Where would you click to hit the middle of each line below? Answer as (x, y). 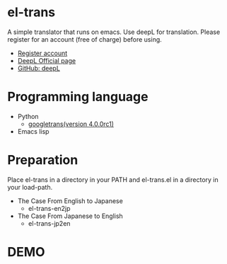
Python (28, 116)
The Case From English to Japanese (70, 201)
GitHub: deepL (39, 68)
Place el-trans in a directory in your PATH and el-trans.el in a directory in (113, 179)
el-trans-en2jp (49, 208)
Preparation (43, 160)
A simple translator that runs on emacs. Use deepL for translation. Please (114, 32)
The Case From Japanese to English (70, 216)
